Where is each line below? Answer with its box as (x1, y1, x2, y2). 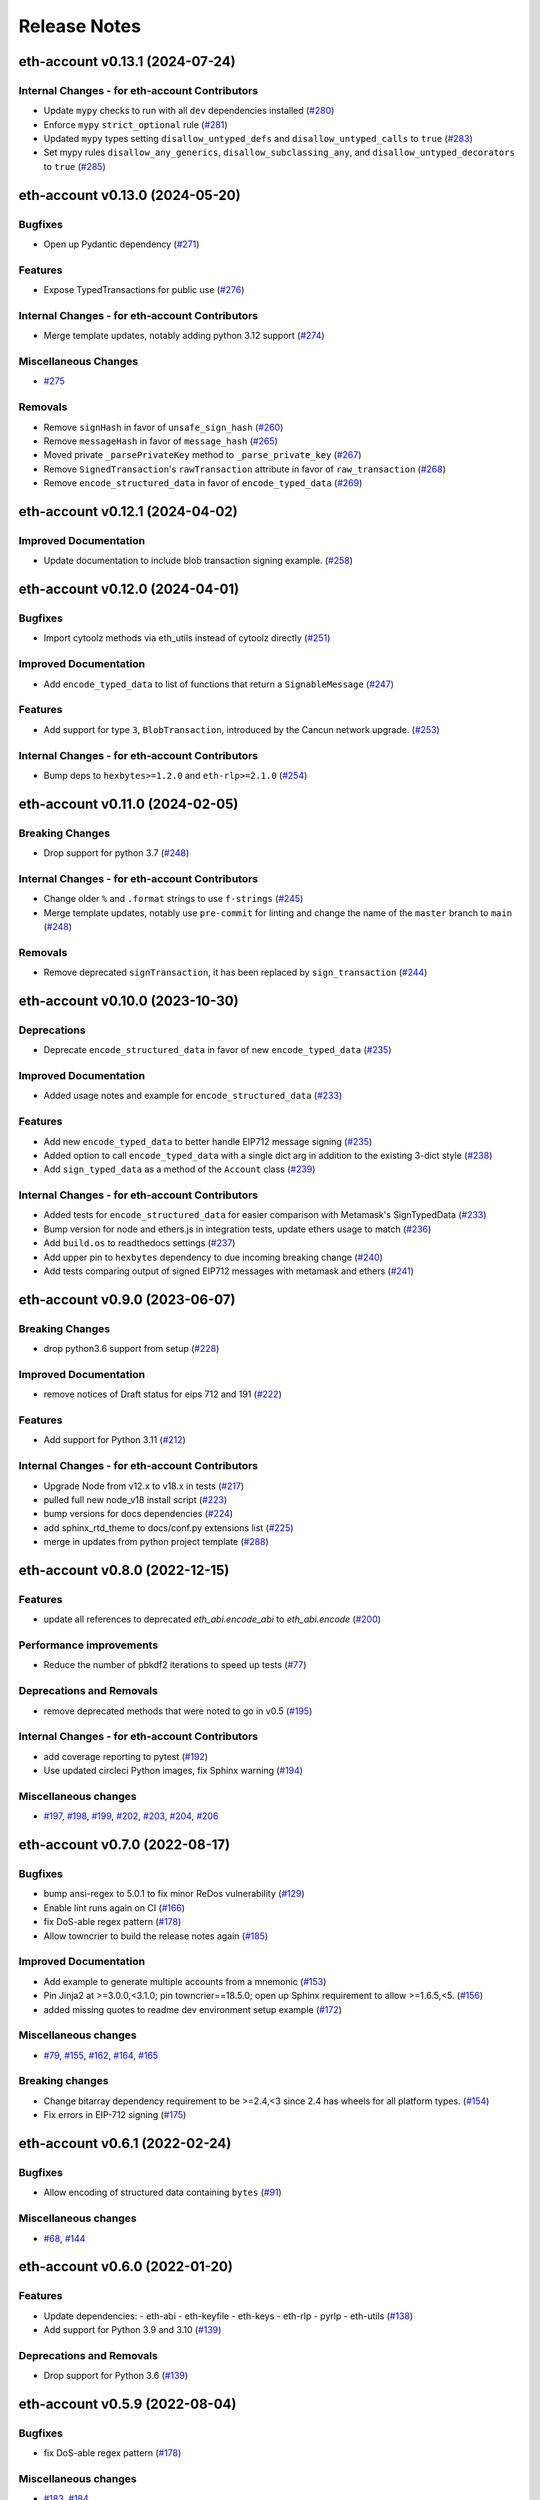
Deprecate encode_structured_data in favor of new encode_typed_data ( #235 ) (43, 1044, 392, 1056)
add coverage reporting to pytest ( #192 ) (43, 1750, 209, 1762)
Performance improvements (18, 1638, 159, 1652)
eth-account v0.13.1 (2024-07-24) (18, 53, 236, 70)
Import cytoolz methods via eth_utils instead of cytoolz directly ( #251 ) (43, 632, 331, 644)
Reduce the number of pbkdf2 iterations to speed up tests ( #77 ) (43, 1659, 307, 1671)
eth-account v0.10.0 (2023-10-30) (18, 992, 239, 1009)
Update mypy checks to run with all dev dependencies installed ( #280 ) (43, 105, 335, 117)
